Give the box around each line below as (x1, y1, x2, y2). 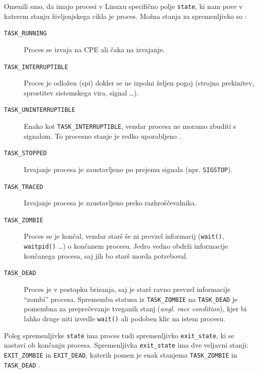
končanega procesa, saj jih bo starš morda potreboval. (24, 250, 188, 261)
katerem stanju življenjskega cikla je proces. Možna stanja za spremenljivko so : (4, 10, 247, 21)
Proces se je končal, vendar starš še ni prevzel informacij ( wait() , (24, 231, 224, 241)
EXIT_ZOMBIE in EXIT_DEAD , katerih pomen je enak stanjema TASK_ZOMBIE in (4, 349, 238, 360)
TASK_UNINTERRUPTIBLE (4, 106, 76, 114)
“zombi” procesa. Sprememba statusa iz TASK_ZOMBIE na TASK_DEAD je (24, 293, 238, 304)
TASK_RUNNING (4, 30, 47, 37)
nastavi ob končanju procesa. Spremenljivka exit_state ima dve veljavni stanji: (4, 340, 249, 350)
